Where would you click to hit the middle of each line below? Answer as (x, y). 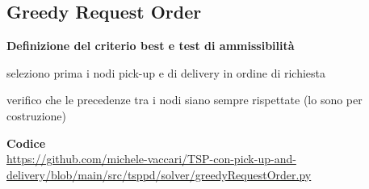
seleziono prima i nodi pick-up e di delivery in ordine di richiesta (166, 72)
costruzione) (37, 115)
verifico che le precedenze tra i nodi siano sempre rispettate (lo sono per (184, 100)
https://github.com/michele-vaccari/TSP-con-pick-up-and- (151, 159)
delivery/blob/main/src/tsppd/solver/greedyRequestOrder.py (159, 174)
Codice (26, 143)
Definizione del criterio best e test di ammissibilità (151, 46)
